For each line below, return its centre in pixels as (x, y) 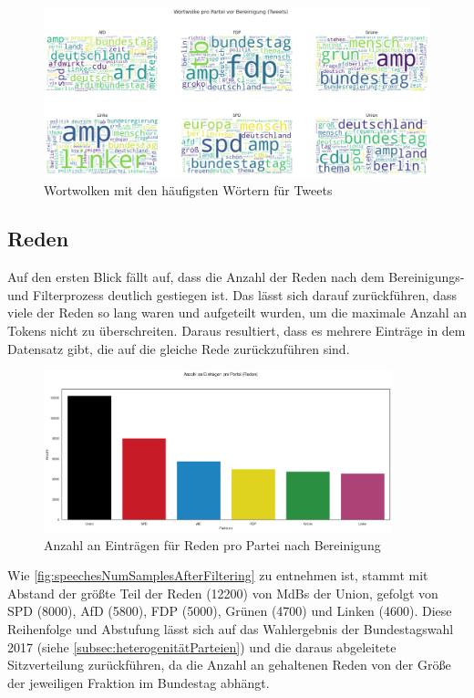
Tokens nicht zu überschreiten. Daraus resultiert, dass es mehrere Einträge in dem (237, 331)
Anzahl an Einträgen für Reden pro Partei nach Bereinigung (212, 544)
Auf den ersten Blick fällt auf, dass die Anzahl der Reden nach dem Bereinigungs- (236, 277)
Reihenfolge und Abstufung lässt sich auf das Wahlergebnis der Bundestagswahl (231, 629)
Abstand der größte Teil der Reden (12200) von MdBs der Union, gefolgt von (223, 593)
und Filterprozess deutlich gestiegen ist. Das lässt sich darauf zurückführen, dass (232, 294)
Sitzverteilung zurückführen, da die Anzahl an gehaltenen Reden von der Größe (229, 665)
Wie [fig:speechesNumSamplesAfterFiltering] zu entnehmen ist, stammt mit (218, 575)
